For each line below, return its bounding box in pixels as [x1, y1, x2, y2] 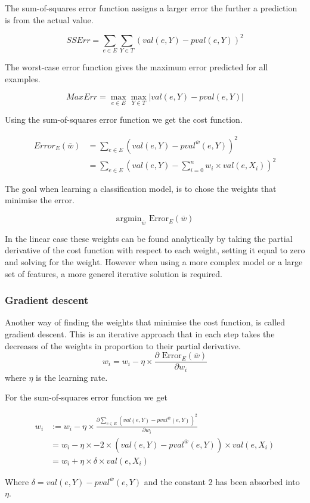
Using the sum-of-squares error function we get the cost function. [5, 113, 243, 126]
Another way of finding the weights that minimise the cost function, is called [5, 316, 286, 328]
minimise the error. [5, 194, 75, 206]
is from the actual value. [5, 13, 94, 26]
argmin [116, 215, 142, 223]
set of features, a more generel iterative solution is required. [5, 267, 222, 280]
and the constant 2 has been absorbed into [144, 475, 300, 488]
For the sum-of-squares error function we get [5, 391, 168, 403]
